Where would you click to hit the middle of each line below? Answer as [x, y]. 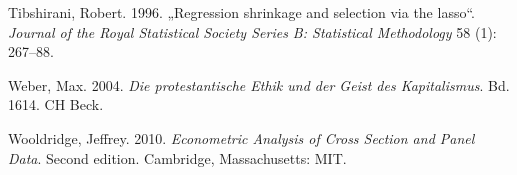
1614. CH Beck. [56, 104]
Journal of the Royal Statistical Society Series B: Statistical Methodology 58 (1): [252, 31]
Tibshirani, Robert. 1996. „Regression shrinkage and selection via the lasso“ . [241, 12]
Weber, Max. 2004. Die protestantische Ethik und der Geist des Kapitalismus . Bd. [259, 84]
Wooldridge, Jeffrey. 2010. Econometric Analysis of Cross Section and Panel [241, 137]
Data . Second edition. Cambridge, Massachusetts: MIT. [177, 157]
